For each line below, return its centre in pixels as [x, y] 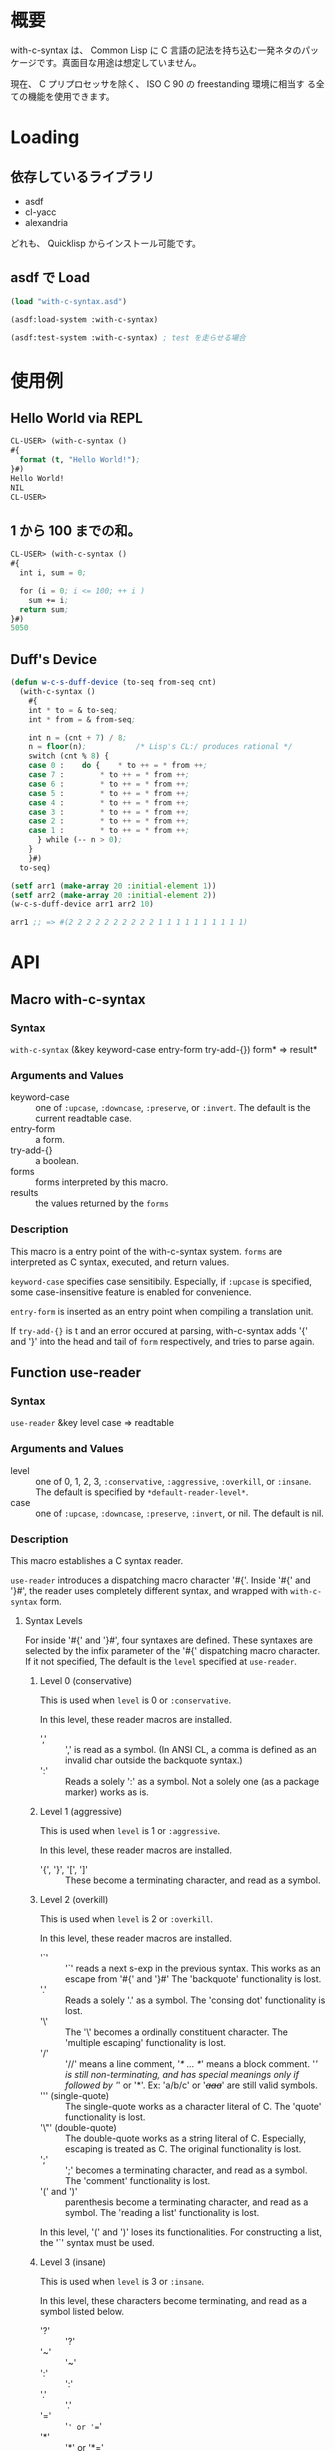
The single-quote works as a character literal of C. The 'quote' [193, 2106]
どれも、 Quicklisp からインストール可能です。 [106, 243]
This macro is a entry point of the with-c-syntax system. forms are [146, 1251]
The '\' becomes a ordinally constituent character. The [176, 2032]
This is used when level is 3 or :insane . [122, 2281]
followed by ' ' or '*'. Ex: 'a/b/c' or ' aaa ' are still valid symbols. [191, 2085]
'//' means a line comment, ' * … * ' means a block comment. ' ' [191, 2063]
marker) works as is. [107, 1792]
